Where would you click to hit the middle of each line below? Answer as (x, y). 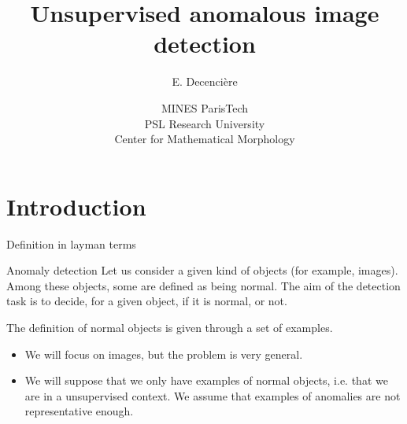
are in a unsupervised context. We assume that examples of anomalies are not (213, 395)
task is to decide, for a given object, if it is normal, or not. (147, 301)
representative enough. (79, 411)
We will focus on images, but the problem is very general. (164, 354)
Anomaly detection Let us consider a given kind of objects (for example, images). (202, 270)
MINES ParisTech (205, 107)
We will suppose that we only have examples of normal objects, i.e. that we (206, 380)
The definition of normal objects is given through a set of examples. (170, 327)
